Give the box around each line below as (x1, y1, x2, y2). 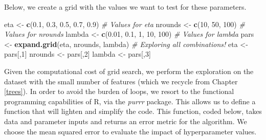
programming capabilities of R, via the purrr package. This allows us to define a (4, 96, 256, 106)
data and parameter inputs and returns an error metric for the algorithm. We (4, 115, 247, 126)
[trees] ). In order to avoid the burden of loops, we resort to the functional (4, 86, 234, 97)
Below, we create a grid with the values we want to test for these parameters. (4, 2, 247, 12)
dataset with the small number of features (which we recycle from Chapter (4, 76, 238, 86)
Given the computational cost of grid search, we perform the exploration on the (4, 65, 254, 76)
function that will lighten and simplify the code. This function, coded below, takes (4, 106, 262, 116)
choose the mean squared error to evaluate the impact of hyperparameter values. (4, 126, 257, 136)
